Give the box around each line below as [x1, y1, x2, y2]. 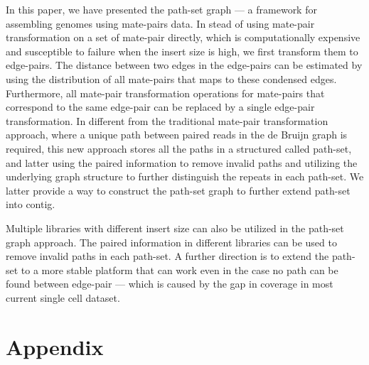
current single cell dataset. [6, 290, 120, 305]
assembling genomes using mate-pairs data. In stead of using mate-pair [6, 16, 315, 31]
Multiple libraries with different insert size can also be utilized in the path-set [6, 220, 344, 235]
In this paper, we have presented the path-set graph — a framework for [6, 2, 317, 16]
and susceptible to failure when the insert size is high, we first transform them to [6, 43, 358, 58]
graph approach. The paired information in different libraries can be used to [6, 234, 337, 249]
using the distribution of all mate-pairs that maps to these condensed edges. [6, 71, 337, 86]
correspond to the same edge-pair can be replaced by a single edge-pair [6, 99, 315, 114]
